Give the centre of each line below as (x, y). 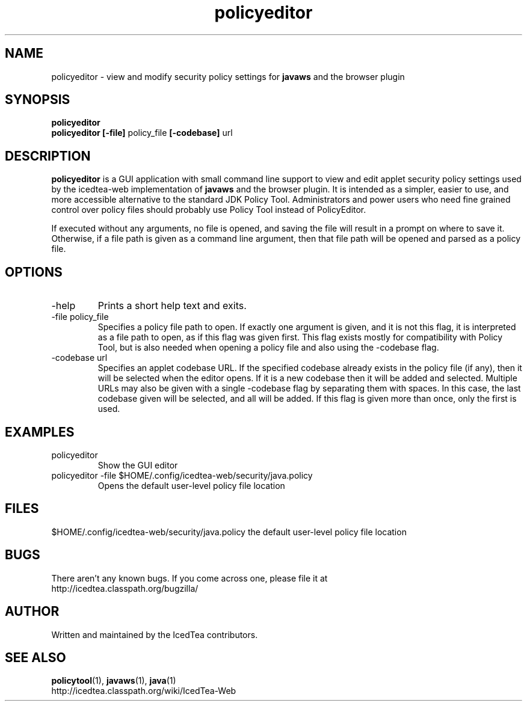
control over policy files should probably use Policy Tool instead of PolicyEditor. (209, 210)
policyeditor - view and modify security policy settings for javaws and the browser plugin (228, 76)
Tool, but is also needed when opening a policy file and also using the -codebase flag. (268, 348)
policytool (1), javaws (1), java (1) (114, 681)
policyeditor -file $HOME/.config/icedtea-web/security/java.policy (182, 475)
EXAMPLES (40, 432)
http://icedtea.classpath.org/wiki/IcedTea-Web (144, 691)
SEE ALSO (35, 657)
